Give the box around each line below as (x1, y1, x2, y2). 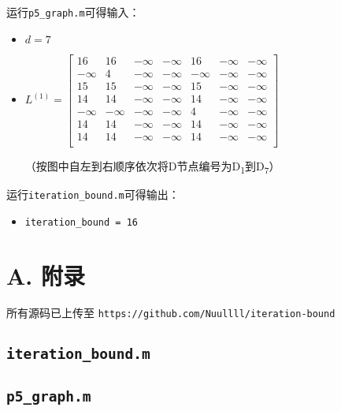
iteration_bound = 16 (24, 216, 138, 228)
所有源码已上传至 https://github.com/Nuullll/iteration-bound (6, 305, 335, 321)
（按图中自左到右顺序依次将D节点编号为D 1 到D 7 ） (24, 157, 280, 176)
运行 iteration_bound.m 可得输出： (6, 186, 180, 203)
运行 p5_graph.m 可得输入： (6, 4, 140, 20)
